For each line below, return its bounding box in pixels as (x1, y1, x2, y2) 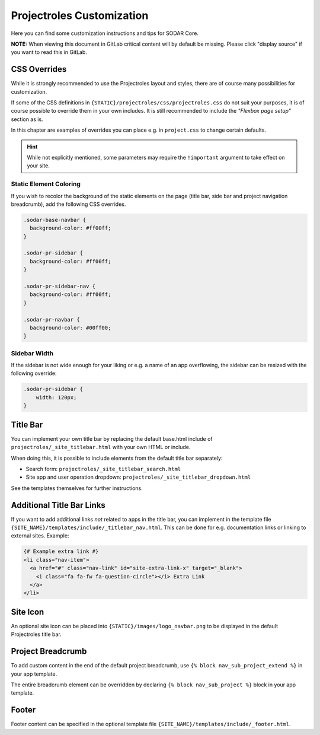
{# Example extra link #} (23, 548, 99, 555)
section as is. (11, 116, 44, 123)
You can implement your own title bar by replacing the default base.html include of (11, 435, 213, 442)
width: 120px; (36, 394, 77, 400)
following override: (11, 370, 57, 377)
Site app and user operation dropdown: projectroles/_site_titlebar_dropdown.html (25, 473, 251, 481)
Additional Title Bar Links (11, 500, 106, 510)
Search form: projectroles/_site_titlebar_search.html (25, 465, 181, 472)
